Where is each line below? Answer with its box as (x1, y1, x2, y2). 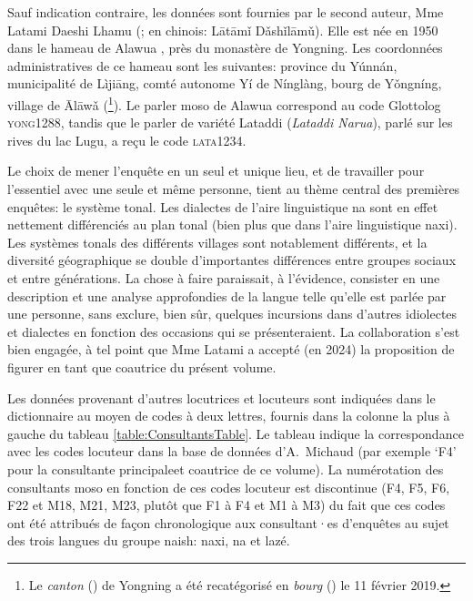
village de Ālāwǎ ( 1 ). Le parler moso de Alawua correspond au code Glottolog (7, 92, 441, 114)
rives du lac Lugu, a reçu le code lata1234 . (7, 130, 247, 149)
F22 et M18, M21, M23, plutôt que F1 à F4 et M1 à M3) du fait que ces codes (7, 495, 446, 514)
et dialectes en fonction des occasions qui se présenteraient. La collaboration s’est (7, 321, 460, 341)
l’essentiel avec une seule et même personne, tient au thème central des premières (7, 179, 460, 198)
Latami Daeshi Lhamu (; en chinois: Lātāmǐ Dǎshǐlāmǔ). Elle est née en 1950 (7, 20, 438, 39)
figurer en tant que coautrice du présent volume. (7, 357, 277, 376)
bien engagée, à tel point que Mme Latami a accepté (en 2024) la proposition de (7, 340, 455, 359)
